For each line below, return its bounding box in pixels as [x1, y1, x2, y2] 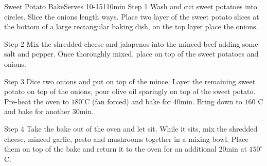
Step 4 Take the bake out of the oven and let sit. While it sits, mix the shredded [4, 123, 258, 134]
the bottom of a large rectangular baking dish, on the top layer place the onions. [4, 21, 258, 32]
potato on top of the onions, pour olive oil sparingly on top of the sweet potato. [4, 86, 256, 97]
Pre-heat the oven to [4, 96, 69, 106]
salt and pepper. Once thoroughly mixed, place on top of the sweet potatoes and [4, 48, 259, 59]
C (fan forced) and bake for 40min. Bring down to [84, 96, 242, 106]
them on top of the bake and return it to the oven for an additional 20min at [4, 143, 247, 154]
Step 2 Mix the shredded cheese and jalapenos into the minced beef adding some [4, 38, 258, 49]
